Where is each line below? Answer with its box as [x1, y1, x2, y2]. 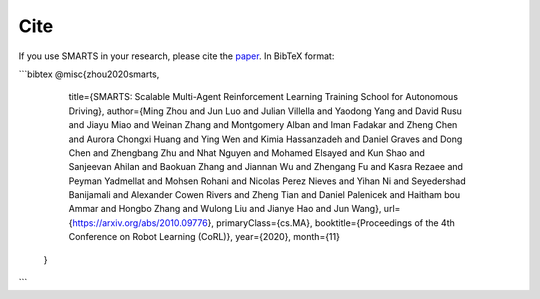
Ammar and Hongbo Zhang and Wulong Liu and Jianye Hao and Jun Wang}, [68, 203, 382, 215]
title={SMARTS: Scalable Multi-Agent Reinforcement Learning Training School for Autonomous [68, 91, 459, 103]
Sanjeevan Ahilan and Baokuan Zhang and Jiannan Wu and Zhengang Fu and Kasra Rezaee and [68, 161, 464, 173]
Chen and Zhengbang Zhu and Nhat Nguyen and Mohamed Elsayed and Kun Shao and [68, 146, 425, 159]
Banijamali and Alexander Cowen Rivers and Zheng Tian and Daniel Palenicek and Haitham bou [68, 189, 460, 201]
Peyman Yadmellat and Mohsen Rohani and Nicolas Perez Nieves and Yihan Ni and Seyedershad [68, 175, 467, 187]
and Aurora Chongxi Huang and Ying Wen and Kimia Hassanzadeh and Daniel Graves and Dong [68, 133, 463, 145]
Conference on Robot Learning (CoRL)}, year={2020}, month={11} [68, 231, 340, 243]
